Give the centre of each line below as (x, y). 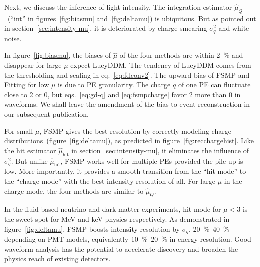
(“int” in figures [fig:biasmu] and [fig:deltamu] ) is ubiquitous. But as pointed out (132, 18)
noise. (13, 38)
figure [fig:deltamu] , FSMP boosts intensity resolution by (92, 229)
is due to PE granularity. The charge (114, 84)
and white (234, 28)
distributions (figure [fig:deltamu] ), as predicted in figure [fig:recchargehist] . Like (129, 141)
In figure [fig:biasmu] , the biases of (58, 55)
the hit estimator (30, 150)
